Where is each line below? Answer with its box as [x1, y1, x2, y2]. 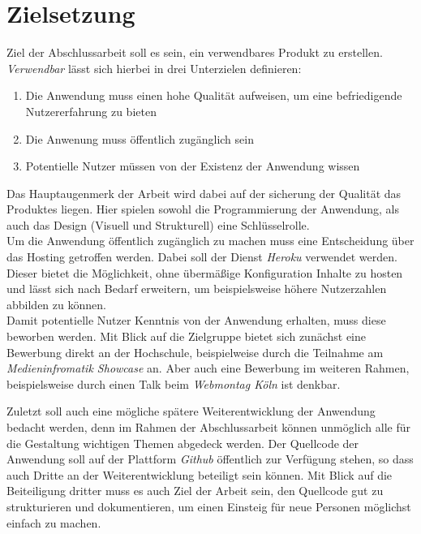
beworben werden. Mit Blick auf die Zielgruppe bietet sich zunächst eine [6, 328, 367, 345]
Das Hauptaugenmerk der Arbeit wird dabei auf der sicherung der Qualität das [6, 184, 402, 201]
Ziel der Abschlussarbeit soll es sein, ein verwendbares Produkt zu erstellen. [6, 44, 383, 61]
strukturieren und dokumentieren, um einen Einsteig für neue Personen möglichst [6, 497, 411, 515]
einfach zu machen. [6, 514, 101, 531]
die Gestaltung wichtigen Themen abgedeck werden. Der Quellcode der [6, 434, 359, 451]
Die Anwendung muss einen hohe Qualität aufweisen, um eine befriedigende [25, 87, 402, 104]
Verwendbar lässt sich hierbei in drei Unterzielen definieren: [6, 59, 302, 76]
